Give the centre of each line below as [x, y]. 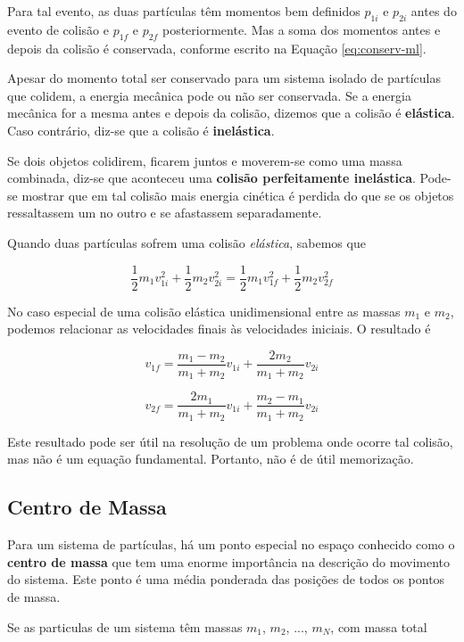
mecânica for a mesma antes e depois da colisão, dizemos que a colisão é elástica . [231, 113]
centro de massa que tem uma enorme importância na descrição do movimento [229, 561]
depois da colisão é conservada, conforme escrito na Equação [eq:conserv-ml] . [217, 48]
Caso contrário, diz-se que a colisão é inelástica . [141, 130]
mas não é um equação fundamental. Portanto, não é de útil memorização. [211, 459]
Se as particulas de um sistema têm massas [125, 626]
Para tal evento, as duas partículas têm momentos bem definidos [184, 11]
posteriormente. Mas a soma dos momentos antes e [301, 29]
